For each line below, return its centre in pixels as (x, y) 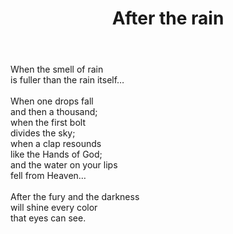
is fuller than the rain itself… (67, 80)
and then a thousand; (54, 112)
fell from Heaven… (48, 176)
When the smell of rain (57, 69)
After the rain (168, 18)
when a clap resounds (56, 144)
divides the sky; (43, 133)
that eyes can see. (48, 218)
